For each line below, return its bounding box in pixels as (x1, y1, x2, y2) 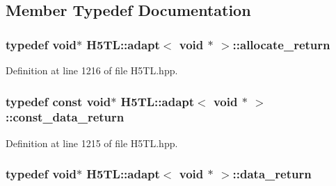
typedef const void (6, 92, 111, 110)
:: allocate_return (232, 35, 330, 53)
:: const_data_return (6, 108, 125, 126)
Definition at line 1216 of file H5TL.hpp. (6, 63, 178, 77)
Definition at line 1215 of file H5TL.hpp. (6, 135, 178, 150)
